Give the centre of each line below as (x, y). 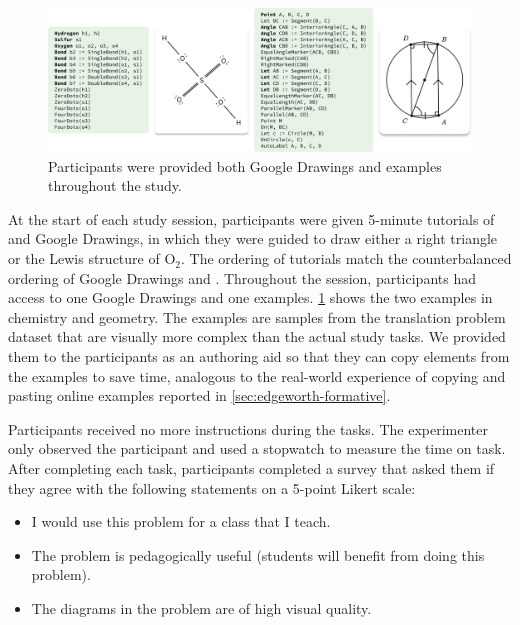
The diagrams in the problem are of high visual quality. (201, 607)
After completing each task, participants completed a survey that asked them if (251, 468)
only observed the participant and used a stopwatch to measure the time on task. (257, 448)
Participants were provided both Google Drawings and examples (245, 165)
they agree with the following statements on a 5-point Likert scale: (212, 487)
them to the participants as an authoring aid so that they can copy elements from (259, 356)
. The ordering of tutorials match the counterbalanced (346, 258)
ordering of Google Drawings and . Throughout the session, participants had (242, 277)
